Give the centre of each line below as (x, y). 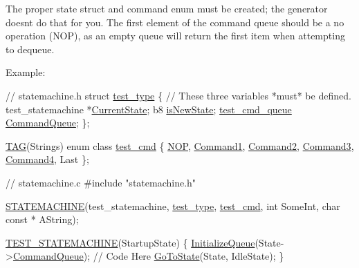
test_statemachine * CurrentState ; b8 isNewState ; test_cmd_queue (149, 109)
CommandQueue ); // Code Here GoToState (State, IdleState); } (148, 256)
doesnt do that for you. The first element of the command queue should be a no (175, 22)
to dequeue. (30, 49)
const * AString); (42, 219)
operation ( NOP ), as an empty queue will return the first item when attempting (175, 36)
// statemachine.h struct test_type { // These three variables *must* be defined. (178, 95)
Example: (26, 72)
